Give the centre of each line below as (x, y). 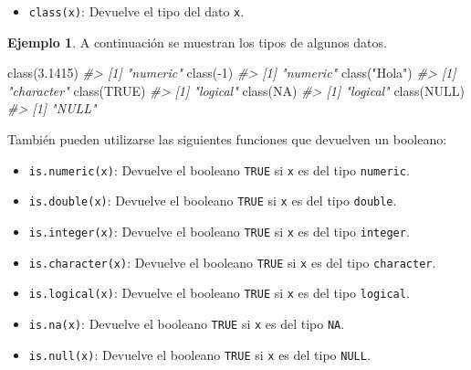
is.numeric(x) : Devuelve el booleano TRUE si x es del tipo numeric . (219, 169)
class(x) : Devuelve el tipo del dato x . (136, 11)
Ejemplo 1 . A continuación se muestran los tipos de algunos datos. (197, 42)
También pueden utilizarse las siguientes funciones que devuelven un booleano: (227, 139)
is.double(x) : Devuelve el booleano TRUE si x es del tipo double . (213, 201)
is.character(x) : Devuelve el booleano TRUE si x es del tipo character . (232, 262)
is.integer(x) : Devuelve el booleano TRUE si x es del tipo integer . (219, 231)
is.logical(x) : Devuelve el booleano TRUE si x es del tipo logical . (219, 293)
